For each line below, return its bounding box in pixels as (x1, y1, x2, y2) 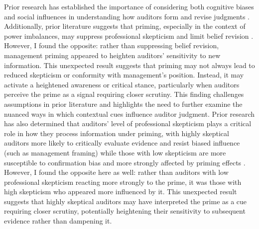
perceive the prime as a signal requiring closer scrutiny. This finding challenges (4, 89, 244, 99)
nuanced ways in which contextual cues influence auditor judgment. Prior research (4, 108, 255, 119)
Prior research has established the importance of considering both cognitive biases (4, 1, 254, 11)
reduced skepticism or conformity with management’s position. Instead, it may (4, 70, 244, 80)
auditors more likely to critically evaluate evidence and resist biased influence (4, 138, 240, 148)
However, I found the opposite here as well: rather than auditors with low (4, 167, 229, 177)
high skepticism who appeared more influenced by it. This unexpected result (4, 186, 237, 197)
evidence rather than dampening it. (4, 216, 112, 226)
